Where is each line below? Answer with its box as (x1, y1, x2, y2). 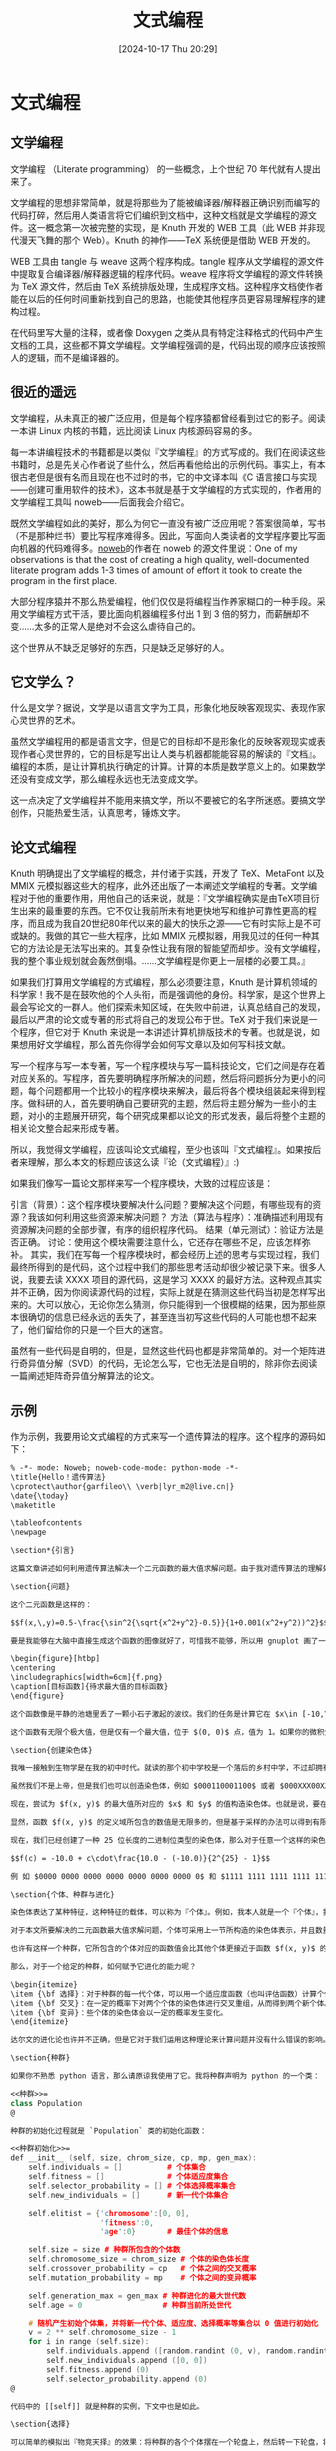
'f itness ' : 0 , (99, 2217, 155, 2228)
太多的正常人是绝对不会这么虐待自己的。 (34, 620, 202, 632)
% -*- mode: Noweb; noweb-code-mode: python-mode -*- (10, 1463, 240, 1473)
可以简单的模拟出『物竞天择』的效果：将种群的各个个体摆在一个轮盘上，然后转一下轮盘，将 (10, 2437, 331, 2448)
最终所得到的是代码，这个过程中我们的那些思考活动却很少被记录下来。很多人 (10, 1261, 326, 1273)
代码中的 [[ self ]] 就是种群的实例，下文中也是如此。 (10, 2401, 205, 2411)
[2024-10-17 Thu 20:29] (118, 42, 218, 55)
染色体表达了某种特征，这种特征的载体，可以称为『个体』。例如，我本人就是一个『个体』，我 (10, 1907, 331, 1918)
